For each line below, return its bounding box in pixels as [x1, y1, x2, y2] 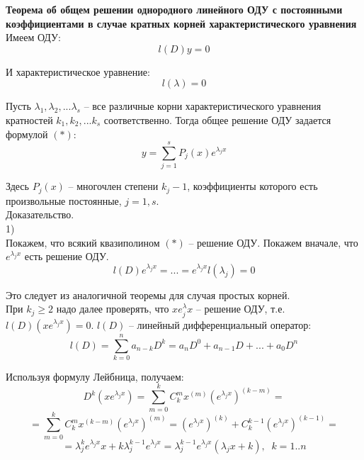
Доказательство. [6, 207, 74, 222]
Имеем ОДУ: [6, 30, 61, 45]
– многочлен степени [68, 179, 159, 193]
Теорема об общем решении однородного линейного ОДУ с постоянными [6, 2, 343, 16]
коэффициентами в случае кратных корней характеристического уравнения [6, 16, 357, 30]
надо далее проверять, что [56, 301, 169, 316]
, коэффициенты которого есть [187, 179, 318, 193]
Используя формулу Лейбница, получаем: [6, 369, 184, 383]
